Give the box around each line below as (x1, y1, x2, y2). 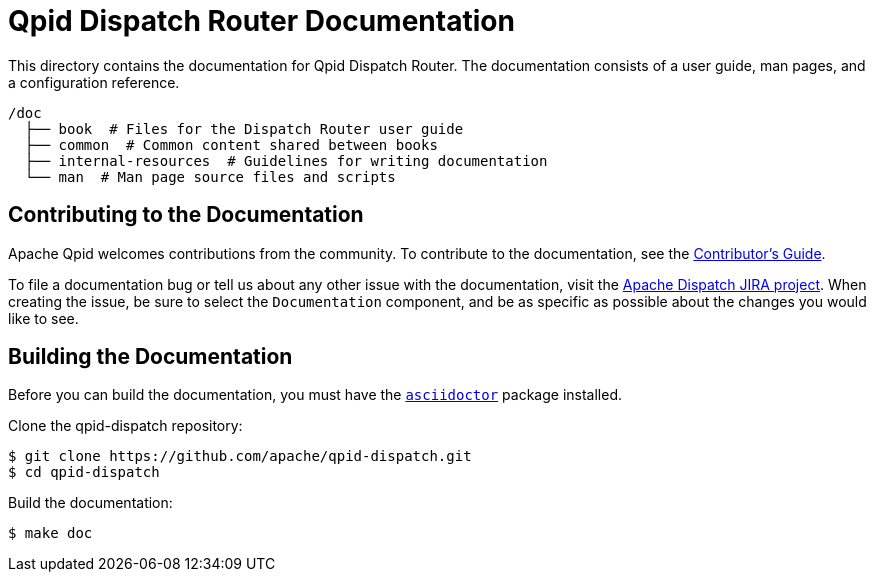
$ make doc (8, 525, 93, 542)
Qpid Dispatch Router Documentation (8, 4, 515, 38)
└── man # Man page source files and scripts (24, 168, 396, 185)
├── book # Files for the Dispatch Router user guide (24, 120, 464, 137)
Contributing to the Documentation (8, 202, 364, 228)
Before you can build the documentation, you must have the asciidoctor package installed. (8, 386, 623, 404)
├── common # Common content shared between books (24, 136, 438, 153)
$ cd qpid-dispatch (8, 464, 160, 481)
